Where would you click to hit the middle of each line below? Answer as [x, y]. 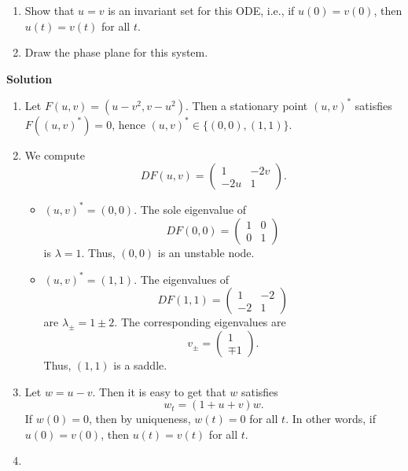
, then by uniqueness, [140, 419]
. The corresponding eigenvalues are [200, 322]
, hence [129, 124]
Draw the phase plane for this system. [116, 52]
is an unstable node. [206, 252]
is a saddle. [140, 365]
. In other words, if [331, 419]
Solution [29, 78]
